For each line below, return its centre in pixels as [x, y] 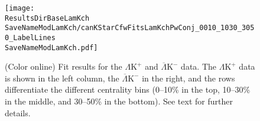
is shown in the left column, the [62, 78]
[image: [20, 8]
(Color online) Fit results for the [64, 66]
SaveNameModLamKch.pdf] [51, 48]
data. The [199, 66]
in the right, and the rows [188, 78]
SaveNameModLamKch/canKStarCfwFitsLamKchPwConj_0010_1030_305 [130, 28]
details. [18, 112]
